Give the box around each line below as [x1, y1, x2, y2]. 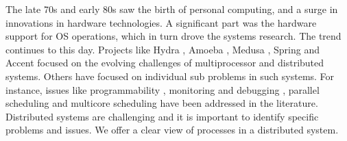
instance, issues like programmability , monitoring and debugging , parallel [5, 82, 320, 97]
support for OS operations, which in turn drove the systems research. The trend [5, 29, 342, 43]
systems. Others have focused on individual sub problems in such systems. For [5, 68, 335, 83]
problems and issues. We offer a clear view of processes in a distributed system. [5, 123, 339, 137]
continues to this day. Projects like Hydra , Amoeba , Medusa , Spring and [5, 42, 320, 56]
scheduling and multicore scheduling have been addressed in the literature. [5, 96, 318, 110]
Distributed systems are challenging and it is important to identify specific [5, 109, 319, 123]
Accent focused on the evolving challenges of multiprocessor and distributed [5, 55, 324, 70]
